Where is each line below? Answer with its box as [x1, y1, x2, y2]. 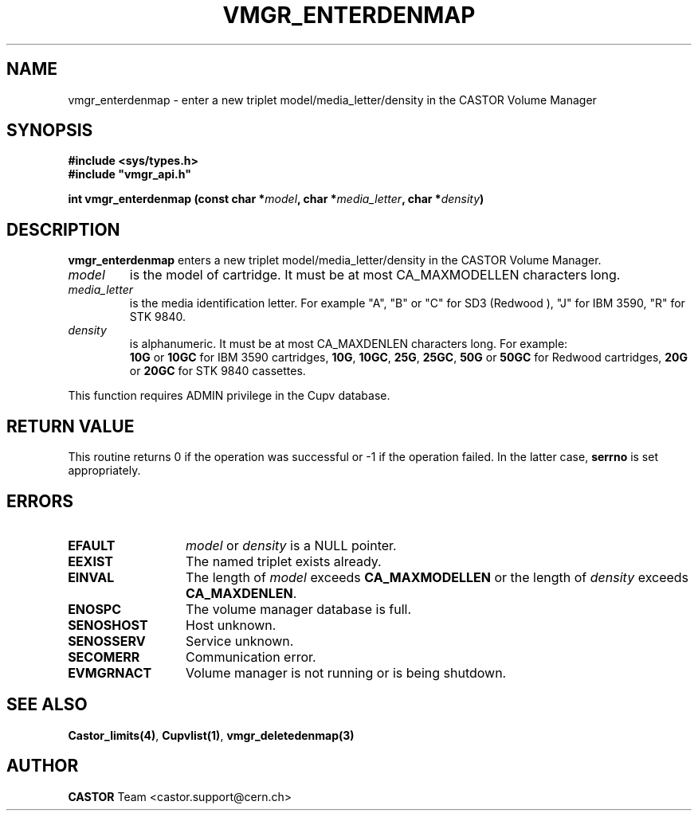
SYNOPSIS [6, 120, 93, 141]
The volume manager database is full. [186, 600, 412, 617]
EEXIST [68, 553, 113, 569]
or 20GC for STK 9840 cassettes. [129, 364, 306, 378]
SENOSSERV [68, 632, 146, 649]
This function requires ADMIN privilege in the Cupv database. [68, 389, 390, 403]
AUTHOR [6, 756, 79, 776]
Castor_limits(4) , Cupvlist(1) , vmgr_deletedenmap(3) [68, 728, 355, 742]
